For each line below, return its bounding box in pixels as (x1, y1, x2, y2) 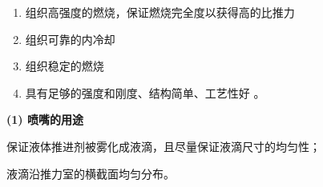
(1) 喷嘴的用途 (6, 111, 83, 128)
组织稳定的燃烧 (25, 58, 104, 74)
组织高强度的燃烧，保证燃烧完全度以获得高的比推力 (25, 4, 295, 20)
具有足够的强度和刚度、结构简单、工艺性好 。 (25, 84, 265, 101)
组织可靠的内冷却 (25, 30, 115, 47)
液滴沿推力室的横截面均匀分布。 (6, 165, 175, 181)
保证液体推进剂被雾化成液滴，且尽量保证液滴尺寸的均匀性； (6, 137, 321, 154)
